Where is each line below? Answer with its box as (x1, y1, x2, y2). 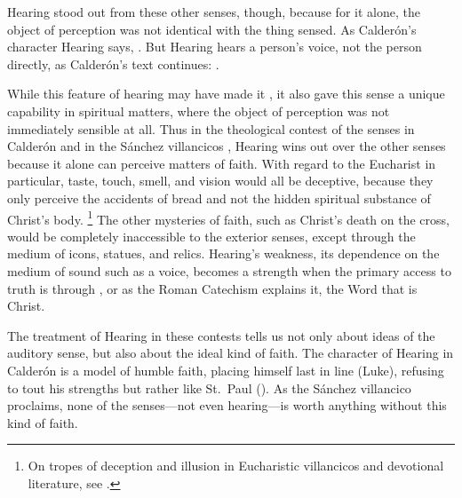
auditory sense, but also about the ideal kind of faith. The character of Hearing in (7, 344, 454, 362)
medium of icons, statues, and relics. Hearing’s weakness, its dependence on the (7, 244, 440, 263)
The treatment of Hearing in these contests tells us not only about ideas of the (7, 326, 435, 344)
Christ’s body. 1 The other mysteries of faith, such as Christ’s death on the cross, (7, 207, 450, 228)
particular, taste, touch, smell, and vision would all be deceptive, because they (7, 171, 434, 190)
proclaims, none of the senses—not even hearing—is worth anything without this (7, 396, 447, 415)
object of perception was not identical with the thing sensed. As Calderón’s (7, 20, 417, 38)
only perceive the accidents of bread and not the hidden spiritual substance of (7, 188, 431, 207)
